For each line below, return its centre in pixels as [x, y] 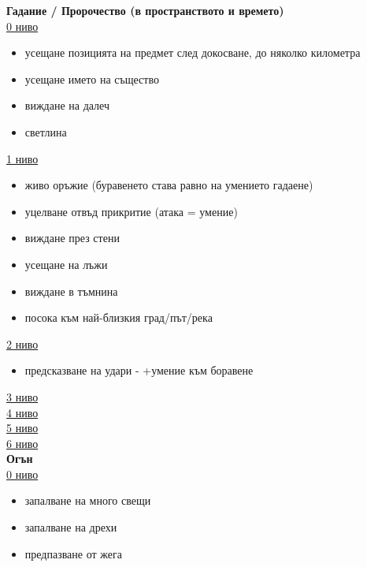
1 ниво [22, 158]
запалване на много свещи [88, 500]
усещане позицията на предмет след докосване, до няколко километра [193, 52]
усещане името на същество [92, 78]
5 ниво [22, 428]
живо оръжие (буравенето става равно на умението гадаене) [169, 185]
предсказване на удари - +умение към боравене [139, 370]
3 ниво [22, 396]
